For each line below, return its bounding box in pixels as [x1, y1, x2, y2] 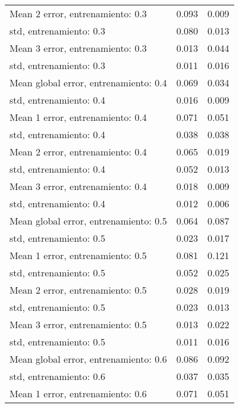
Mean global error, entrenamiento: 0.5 [10, 214, 167, 228]
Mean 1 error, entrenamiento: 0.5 [10, 248, 147, 262]
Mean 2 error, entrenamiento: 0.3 [10, 7, 147, 20]
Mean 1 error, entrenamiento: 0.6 [10, 387, 147, 400]
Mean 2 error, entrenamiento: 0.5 [10, 283, 147, 297]
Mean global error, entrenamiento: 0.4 [10, 76, 167, 89]
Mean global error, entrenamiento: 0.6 [10, 352, 167, 366]
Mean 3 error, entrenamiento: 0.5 [10, 317, 147, 331]
